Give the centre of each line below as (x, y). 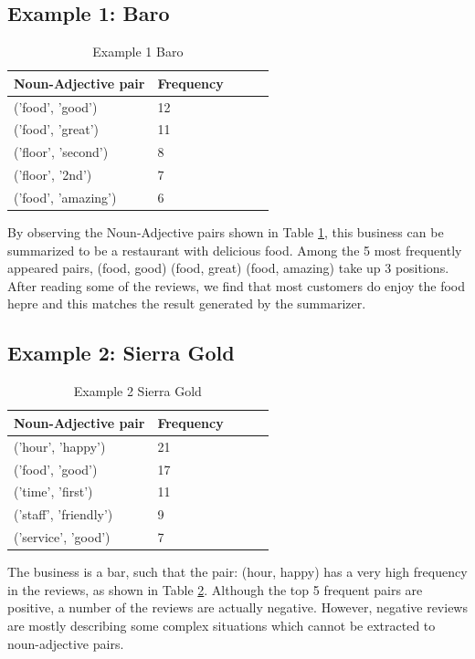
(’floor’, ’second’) (61, 152)
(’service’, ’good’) (62, 537)
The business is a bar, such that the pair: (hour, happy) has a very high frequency (237, 572)
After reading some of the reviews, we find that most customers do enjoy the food (237, 285)
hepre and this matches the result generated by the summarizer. (187, 303)
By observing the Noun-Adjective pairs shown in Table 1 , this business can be (226, 232)
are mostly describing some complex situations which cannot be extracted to (222, 625)
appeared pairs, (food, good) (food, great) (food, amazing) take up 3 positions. (228, 268)
